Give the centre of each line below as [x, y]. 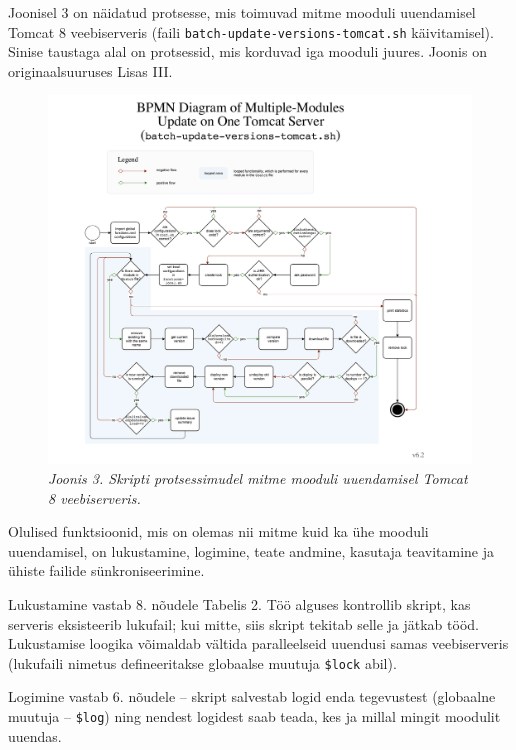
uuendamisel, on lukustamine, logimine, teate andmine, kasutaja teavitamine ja [251, 550]
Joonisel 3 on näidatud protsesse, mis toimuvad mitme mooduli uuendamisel [242, 12]
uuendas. [35, 735]
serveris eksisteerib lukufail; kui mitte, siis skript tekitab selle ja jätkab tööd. [243, 623]
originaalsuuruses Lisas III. [90, 70]
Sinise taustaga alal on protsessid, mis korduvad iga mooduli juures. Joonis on [247, 51]
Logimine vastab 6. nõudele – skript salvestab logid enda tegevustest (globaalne [252, 696]
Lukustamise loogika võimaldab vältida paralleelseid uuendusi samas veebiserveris [258, 643]
